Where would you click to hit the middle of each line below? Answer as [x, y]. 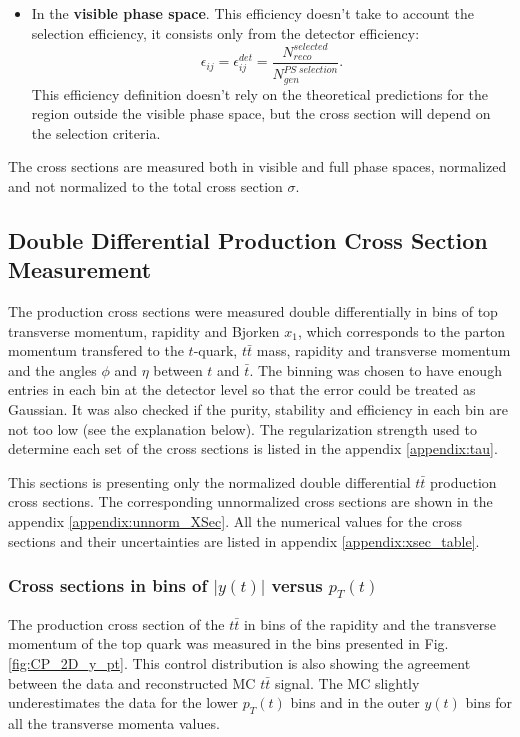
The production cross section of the [116, 623]
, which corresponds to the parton [401, 330]
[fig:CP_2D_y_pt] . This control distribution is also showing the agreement [239, 662]
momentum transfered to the [96, 350]
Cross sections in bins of [108, 585]
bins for [488, 702]
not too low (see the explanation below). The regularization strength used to [242, 428]
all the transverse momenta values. [114, 722]
